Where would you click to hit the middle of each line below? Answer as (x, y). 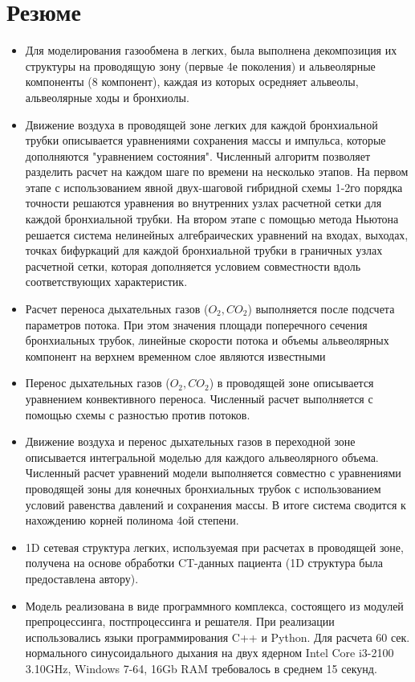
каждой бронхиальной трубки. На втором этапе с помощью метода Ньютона (212, 219)
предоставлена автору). (82, 578)
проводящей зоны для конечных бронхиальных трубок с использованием (203, 488)
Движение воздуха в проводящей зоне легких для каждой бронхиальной (201, 124)
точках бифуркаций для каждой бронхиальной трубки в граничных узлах (204, 250)
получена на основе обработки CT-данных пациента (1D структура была (204, 563)
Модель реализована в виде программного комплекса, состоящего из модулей (214, 605)
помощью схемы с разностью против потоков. (138, 414)
